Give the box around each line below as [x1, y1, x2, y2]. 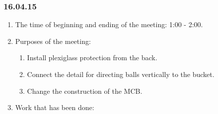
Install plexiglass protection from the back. [27, 52, 157, 63]
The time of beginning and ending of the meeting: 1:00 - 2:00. [15, 19, 203, 30]
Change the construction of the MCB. [27, 85, 143, 96]
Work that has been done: [15, 102, 94, 113]
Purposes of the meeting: [15, 36, 91, 46]
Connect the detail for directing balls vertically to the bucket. [27, 69, 215, 79]
